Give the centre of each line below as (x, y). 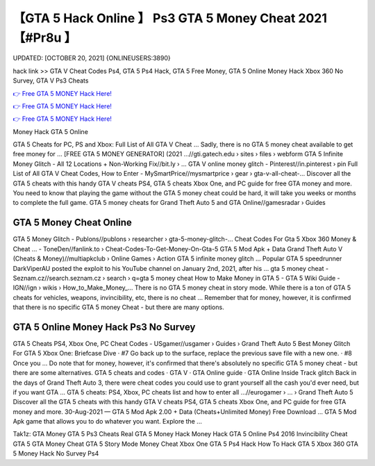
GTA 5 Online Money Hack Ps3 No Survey (104, 327)
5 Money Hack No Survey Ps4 (56, 453)
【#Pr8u (37, 38)
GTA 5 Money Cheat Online (72, 223)
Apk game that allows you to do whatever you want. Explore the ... (108, 422)
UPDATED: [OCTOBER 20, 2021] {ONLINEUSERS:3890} (92, 58)
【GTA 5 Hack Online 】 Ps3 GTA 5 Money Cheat (154, 18)
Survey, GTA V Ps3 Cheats (51, 81)
